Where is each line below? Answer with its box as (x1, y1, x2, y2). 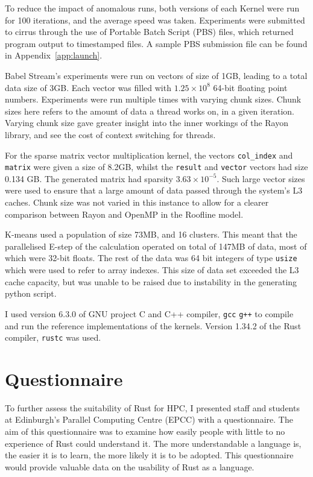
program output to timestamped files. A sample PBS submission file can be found (5, 37, 308, 49)
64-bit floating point (213, 81, 288, 93)
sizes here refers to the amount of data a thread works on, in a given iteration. (5, 104, 295, 117)
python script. (5, 287, 57, 300)
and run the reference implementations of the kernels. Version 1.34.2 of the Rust (5, 319, 302, 332)
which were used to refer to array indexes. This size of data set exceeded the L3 (5, 264, 299, 276)
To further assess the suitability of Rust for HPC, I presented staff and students (5, 401, 300, 414)
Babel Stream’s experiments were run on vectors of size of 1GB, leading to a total (5, 69, 308, 81)
